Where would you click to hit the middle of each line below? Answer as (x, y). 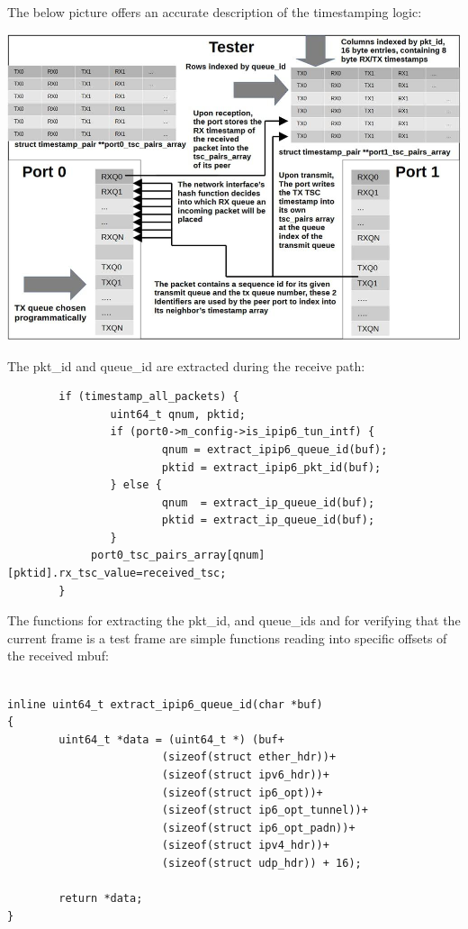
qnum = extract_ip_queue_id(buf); (268, 502)
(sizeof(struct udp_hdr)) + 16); (261, 863)
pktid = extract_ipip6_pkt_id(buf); (271, 467)
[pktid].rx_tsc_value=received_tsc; (117, 574)
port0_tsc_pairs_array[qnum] (178, 556)
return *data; (101, 899)
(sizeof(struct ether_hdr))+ (249, 757)
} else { (136, 485)
